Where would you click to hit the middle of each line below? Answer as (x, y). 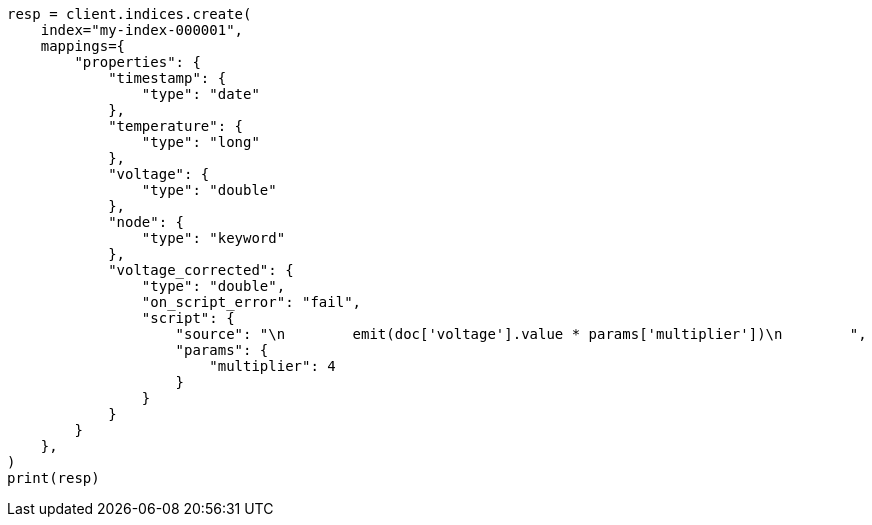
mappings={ (83, 46)
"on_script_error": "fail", (251, 302)
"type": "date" (200, 94)
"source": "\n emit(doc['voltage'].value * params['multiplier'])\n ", (521, 334)
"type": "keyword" (213, 238)
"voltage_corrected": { (201, 270)
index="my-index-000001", (142, 30)
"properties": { (137, 62)
